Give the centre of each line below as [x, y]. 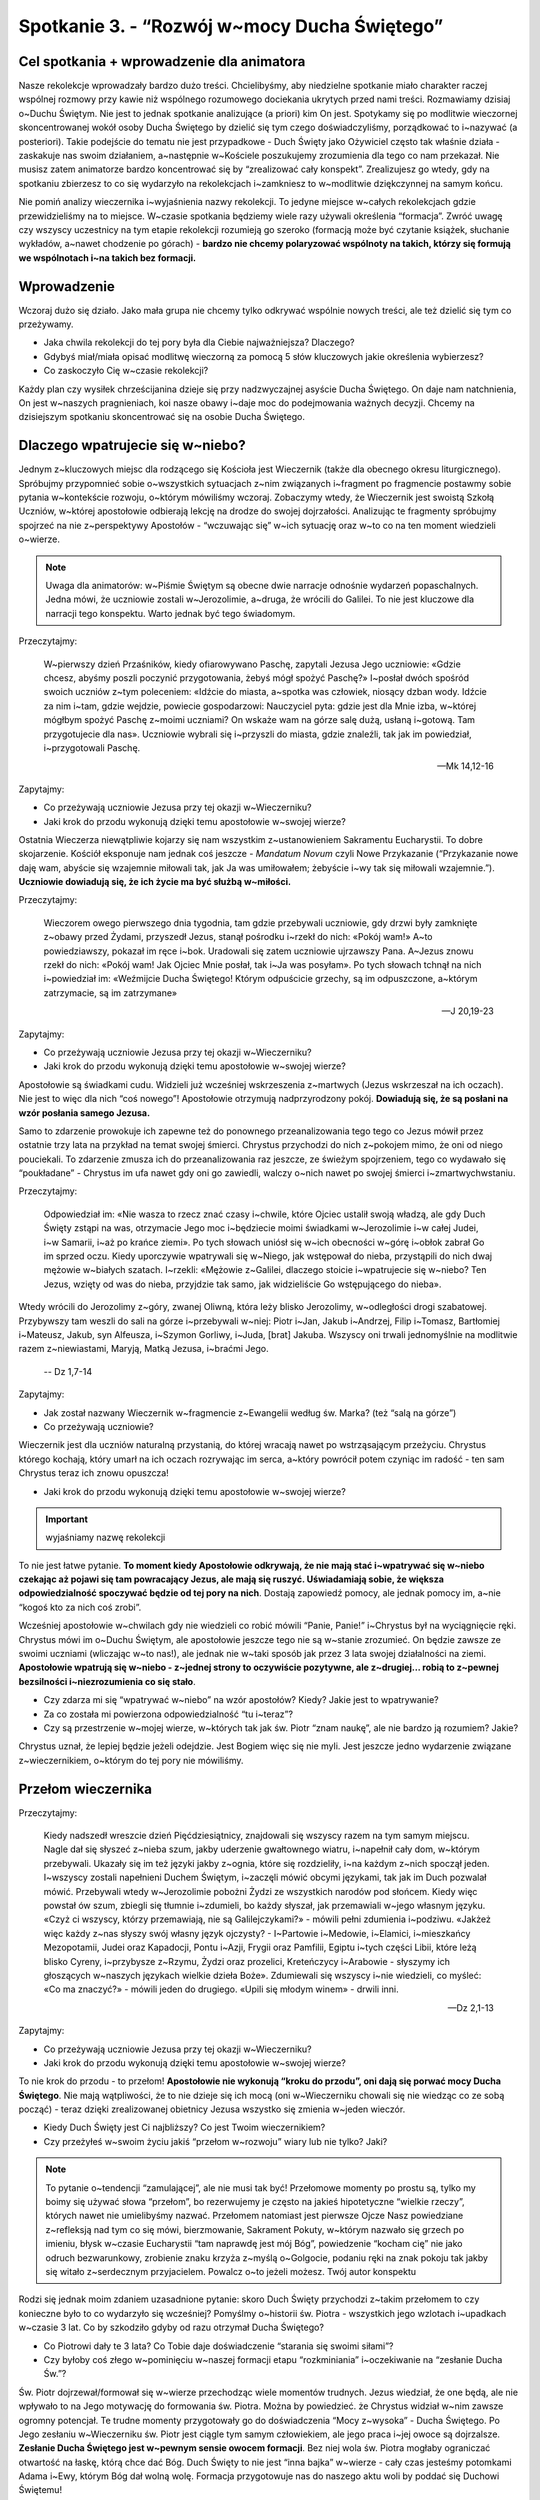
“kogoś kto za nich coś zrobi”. [80, 1607]
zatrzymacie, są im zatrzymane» [110, 992]
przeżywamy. [46, 324]
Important [67, 1519]
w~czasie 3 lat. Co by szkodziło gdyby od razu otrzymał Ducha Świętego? [171, 2327]
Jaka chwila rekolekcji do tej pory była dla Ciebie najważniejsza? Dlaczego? [199, 342]
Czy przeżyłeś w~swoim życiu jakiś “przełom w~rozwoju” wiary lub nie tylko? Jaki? [215, 2141]
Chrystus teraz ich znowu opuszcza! [93, 1473]
